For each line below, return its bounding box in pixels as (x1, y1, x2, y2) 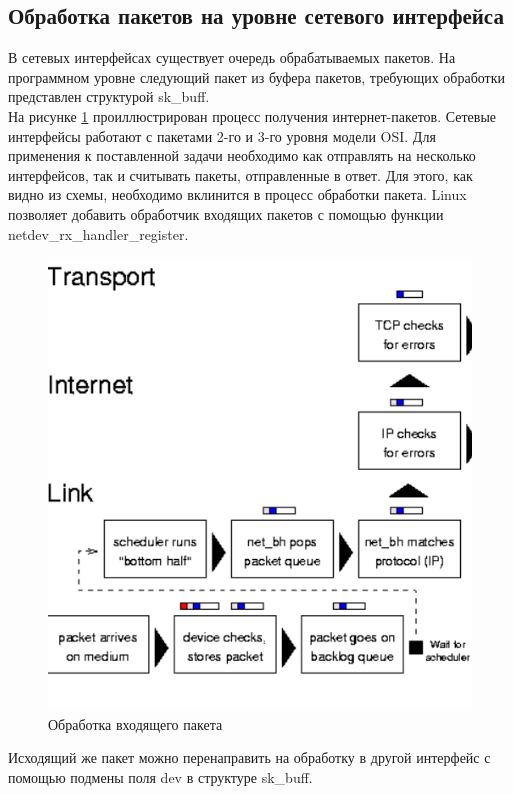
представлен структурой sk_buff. (8, 86, 210, 107)
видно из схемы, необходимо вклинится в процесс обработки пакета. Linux (8, 184, 467, 205)
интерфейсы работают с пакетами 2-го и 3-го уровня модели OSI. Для (8, 125, 436, 146)
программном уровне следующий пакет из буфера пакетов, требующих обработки (8, 66, 506, 87)
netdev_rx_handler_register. (8, 223, 189, 244)
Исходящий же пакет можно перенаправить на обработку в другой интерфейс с (8, 747, 491, 768)
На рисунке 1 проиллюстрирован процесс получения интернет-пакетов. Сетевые (8, 105, 497, 126)
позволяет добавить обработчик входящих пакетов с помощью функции (8, 203, 444, 224)
